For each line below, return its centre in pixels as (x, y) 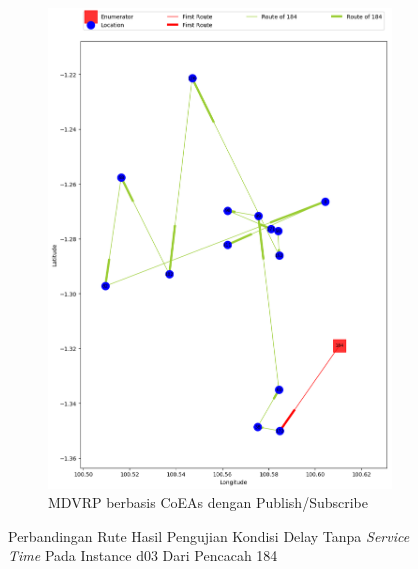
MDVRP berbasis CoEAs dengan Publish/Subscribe (208, 502)
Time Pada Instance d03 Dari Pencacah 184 (143, 555)
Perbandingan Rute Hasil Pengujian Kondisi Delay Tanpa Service (209, 535)
